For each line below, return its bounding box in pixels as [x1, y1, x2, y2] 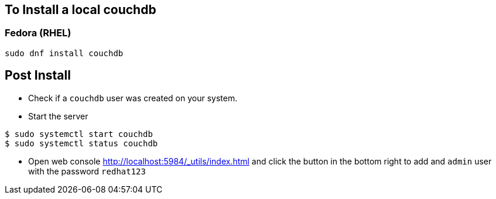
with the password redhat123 [28, 166, 146, 176]
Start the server [28, 111, 88, 121]
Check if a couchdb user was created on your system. [28, 92, 238, 103]
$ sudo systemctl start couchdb [5, 129, 153, 139]
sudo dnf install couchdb [5, 48, 124, 58]
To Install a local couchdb [5, 2, 156, 17]
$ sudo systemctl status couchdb [5, 138, 158, 148]
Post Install [5, 68, 71, 83]
